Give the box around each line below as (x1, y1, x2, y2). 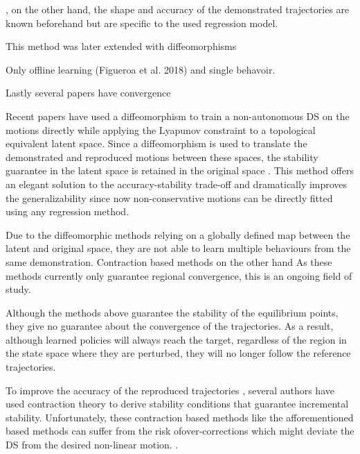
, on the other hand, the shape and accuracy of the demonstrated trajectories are (6, 2, 350, 16)
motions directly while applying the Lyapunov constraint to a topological (6, 122, 316, 137)
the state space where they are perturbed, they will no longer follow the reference (6, 346, 351, 360)
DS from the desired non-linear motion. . (6, 437, 179, 452)
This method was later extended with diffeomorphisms (6, 39, 237, 53)
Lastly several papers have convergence (6, 85, 171, 100)
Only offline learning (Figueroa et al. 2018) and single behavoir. (6, 62, 276, 76)
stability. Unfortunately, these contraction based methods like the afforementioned (6, 410, 354, 424)
